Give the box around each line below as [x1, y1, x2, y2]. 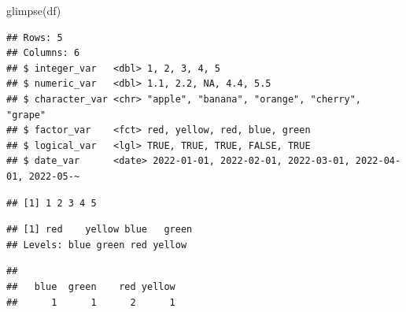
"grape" [6, 109, 46, 121]
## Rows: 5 [6, 32, 63, 43]
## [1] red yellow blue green [6, 224, 193, 236]
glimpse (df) [6, 2, 61, 18]
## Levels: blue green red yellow [6, 239, 187, 251]
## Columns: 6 [6, 47, 80, 59]
